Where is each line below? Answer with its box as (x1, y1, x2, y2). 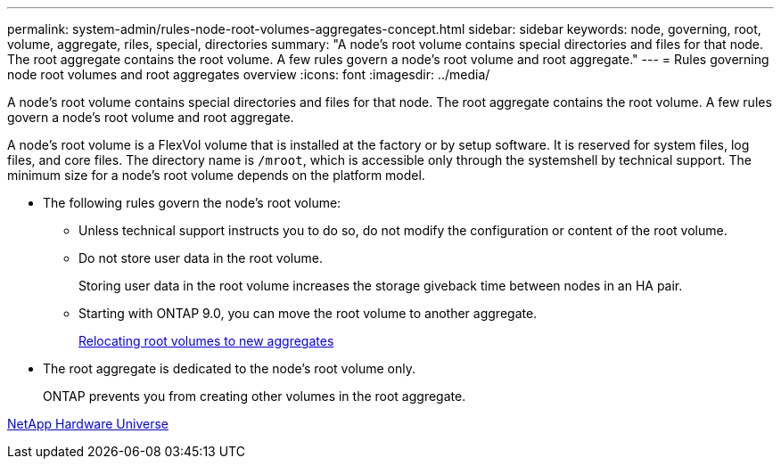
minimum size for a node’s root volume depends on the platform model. (7, 168, 425, 183)
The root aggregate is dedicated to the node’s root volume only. (43, 361, 415, 376)
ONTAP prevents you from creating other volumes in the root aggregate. (43, 388, 466, 404)
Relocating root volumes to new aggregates (78, 333, 334, 348)
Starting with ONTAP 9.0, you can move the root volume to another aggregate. (78, 306, 538, 321)
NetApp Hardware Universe (7, 416, 169, 431)
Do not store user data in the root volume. (78, 250, 323, 266)
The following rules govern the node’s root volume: (43, 195, 341, 210)
